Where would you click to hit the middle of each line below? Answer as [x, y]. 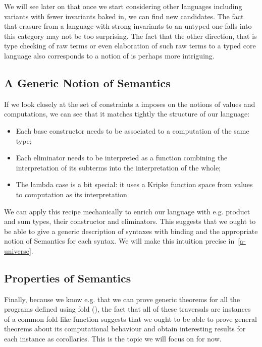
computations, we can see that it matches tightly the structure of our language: [127, 114]
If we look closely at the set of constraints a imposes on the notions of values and [130, 104]
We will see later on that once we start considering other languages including [123, 6]
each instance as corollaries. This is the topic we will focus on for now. [113, 339]
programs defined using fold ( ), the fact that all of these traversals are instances [127, 309]
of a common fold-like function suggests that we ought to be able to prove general [130, 319]
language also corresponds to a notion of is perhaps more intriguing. [109, 55]
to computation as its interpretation [71, 194]
